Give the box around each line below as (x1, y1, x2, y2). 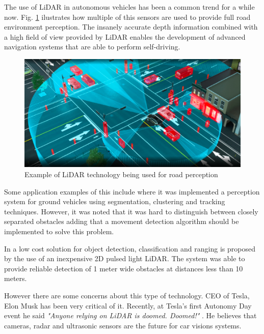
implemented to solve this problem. (4, 226, 114, 236)
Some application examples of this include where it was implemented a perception (4, 186, 260, 197)
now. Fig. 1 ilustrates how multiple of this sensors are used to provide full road (4, 11, 251, 22)
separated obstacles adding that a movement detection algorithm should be (4, 216, 239, 227)
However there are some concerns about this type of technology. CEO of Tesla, (4, 290, 250, 300)
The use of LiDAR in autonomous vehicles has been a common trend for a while (4, 2, 255, 12)
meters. (4, 273, 27, 284)
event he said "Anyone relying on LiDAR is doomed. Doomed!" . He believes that (4, 310, 257, 321)
